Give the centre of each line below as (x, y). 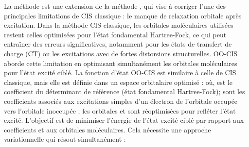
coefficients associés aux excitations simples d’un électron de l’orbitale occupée (121, 101)
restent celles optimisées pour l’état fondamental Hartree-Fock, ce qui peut (115, 34)
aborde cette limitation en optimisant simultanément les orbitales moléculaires (121, 63)
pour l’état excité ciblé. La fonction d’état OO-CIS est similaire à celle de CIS (120, 73)
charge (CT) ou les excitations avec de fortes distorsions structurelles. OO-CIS (121, 53)
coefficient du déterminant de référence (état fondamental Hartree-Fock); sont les (124, 91)
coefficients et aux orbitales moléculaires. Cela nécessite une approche (107, 129)
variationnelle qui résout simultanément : (65, 139)
